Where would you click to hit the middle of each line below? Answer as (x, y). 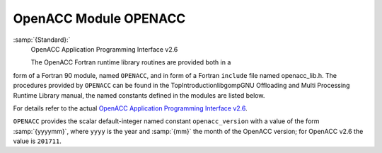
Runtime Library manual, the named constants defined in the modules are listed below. (139, 95)
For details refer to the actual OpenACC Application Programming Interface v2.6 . (130, 108)
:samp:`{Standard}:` (42, 40)
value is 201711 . (37, 141)
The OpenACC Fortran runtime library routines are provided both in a (131, 62)
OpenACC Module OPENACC (99, 18)
